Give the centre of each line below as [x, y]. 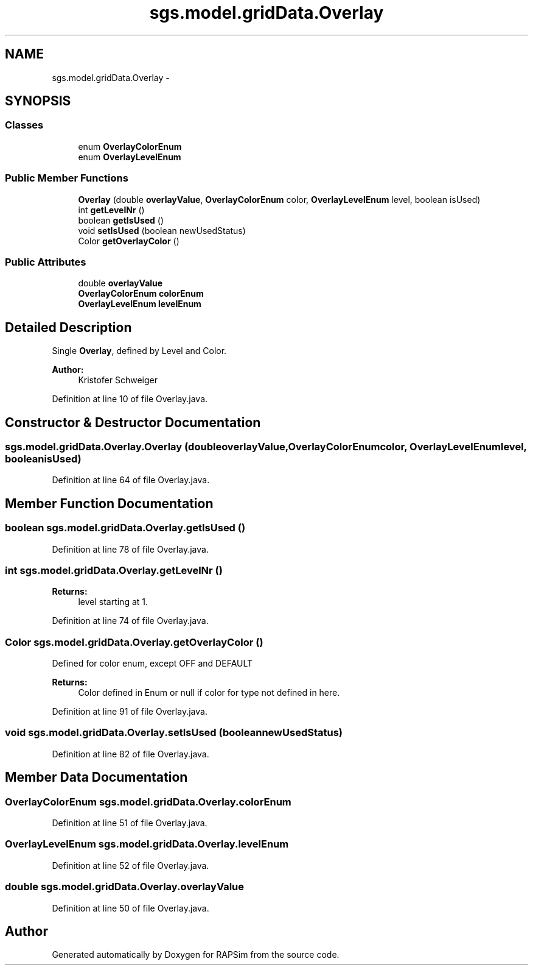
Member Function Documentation [109, 503]
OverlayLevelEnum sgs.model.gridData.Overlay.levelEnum [147, 844]
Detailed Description [68, 327]
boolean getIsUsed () [121, 220]
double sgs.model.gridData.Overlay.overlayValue [125, 887]
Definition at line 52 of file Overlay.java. [131, 865]
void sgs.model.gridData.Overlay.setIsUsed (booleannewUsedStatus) [174, 733]
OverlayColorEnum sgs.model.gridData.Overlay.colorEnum [148, 802]
